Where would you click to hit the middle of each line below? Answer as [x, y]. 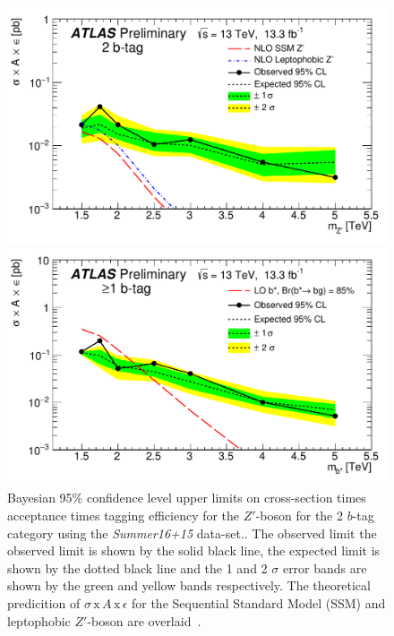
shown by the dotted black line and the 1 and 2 [137, 567]
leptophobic [39, 620]
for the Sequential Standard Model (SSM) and [258, 602]
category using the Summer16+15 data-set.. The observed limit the [192, 533]
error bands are [325, 567]
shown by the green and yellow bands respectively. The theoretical [189, 585]
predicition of [44, 602]
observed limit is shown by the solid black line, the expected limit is [194, 550]
